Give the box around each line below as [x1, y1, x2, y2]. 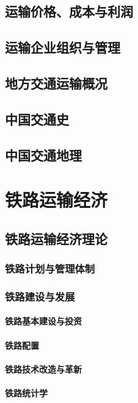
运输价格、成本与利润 [5, 2, 133, 21]
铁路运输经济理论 [5, 229, 107, 248]
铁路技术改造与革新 [5, 362, 82, 375]
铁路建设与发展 [5, 288, 75, 304]
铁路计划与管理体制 [5, 260, 95, 276]
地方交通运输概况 [5, 73, 107, 92]
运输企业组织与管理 [5, 38, 120, 57]
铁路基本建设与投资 [5, 315, 82, 327]
